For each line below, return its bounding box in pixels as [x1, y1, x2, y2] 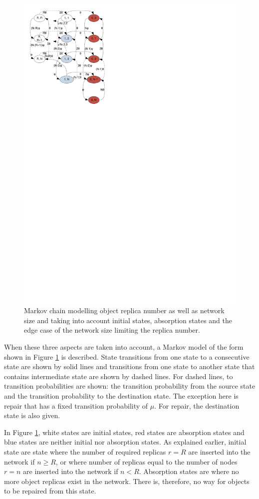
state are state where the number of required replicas [4, 447, 166, 457]
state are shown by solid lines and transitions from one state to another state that [4, 361, 255, 372]
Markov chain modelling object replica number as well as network [24, 305, 225, 316]
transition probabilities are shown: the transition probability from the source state [4, 381, 256, 391]
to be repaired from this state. [4, 486, 96, 496]
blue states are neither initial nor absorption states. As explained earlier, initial [4, 437, 247, 447]
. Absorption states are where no [139, 466, 239, 477]
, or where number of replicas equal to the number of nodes [55, 456, 238, 467]
